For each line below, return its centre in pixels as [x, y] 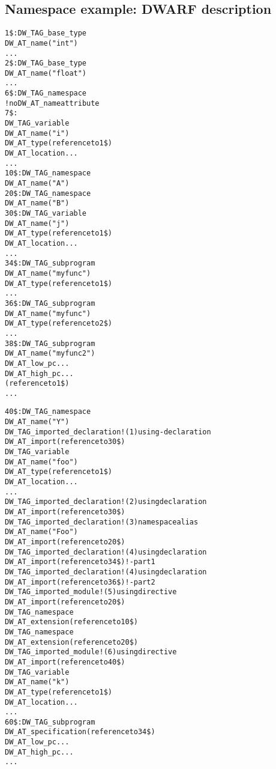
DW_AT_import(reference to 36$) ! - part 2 [80, 582]
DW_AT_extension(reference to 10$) [71, 622]
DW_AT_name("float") [46, 73]
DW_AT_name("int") [41, 43]
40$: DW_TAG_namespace [48, 412]
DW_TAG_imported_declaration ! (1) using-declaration [108, 432]
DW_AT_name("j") [37, 223]
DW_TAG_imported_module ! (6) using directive [91, 652]
